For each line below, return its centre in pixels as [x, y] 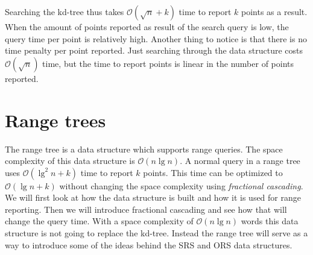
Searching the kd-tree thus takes [65, 11]
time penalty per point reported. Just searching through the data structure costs [154, 50]
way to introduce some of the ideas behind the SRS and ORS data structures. [149, 244]
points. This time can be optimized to [213, 172]
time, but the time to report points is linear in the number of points [168, 63]
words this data [270, 221]
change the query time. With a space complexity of [99, 221]
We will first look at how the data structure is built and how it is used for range [153, 197]
